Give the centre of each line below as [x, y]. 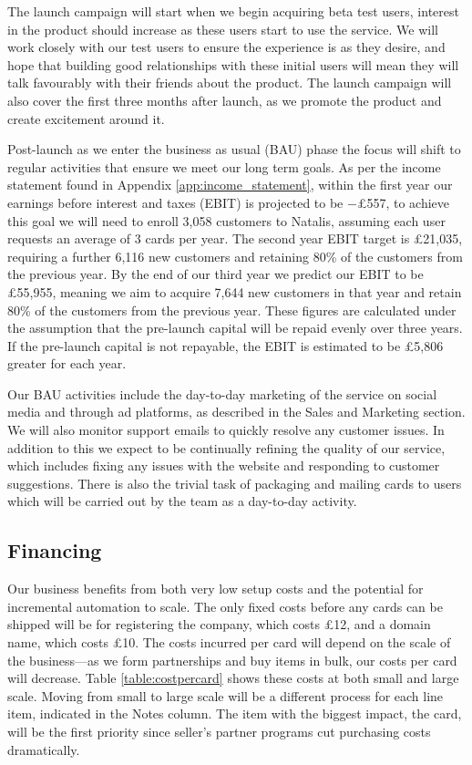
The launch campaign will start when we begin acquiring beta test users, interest [233, 11]
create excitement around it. [86, 118]
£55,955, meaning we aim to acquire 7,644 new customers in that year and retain [235, 291]
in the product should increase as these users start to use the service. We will [223, 29]
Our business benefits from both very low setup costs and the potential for [215, 589]
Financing [55, 550]
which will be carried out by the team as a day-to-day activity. [182, 501]
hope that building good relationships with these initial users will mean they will [233, 64]
